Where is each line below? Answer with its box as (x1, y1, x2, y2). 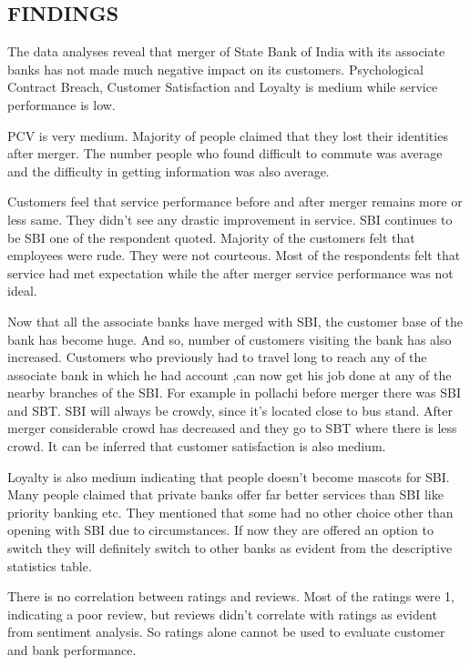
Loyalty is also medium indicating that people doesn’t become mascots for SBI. (7, 467, 450, 486)
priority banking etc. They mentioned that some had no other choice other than (7, 502, 454, 521)
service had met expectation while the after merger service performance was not (7, 263, 454, 282)
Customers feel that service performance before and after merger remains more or (7, 192, 463, 211)
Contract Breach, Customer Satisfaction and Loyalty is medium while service (7, 77, 438, 96)
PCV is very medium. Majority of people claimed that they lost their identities (7, 126, 448, 145)
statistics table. (7, 556, 92, 575)
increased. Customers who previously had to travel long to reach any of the (7, 348, 427, 367)
